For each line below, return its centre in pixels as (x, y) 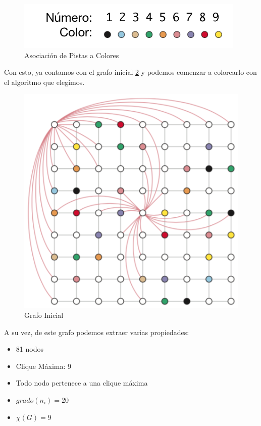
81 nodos (30, 349)
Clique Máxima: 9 (44, 366)
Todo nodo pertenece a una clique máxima (82, 383)
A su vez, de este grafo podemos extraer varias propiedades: (97, 332)
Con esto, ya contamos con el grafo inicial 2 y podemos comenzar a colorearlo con (130, 72)
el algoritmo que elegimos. (44, 82)
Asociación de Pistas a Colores (72, 55)
